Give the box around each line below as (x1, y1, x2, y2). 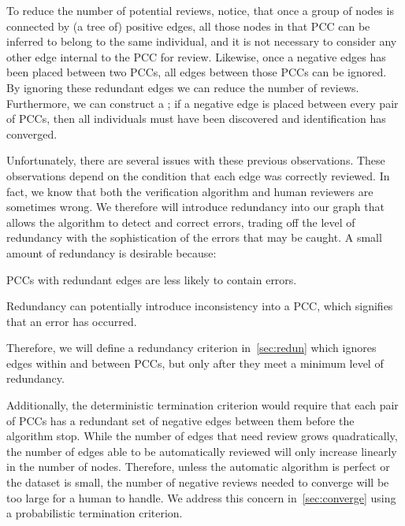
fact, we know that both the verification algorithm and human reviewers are (6, 183, 373, 199)
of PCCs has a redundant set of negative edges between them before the (6, 412, 355, 428)
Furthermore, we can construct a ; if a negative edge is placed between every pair (6, 94, 399, 111)
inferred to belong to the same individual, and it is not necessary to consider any (6, 33, 397, 50)
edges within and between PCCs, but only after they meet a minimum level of (6, 354, 384, 371)
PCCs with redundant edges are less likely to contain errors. (6, 271, 297, 287)
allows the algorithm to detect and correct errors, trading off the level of (6, 213, 355, 230)
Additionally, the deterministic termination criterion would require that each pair (6, 397, 399, 413)
